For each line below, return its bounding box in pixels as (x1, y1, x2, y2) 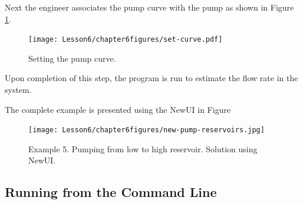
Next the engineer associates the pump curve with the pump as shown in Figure (5, 1, 294, 13)
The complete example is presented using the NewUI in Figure (5, 103, 231, 115)
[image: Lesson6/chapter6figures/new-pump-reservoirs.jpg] (28, 126, 265, 135)
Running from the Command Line (5, 183, 217, 201)
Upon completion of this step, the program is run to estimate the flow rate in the (5, 72, 298, 84)
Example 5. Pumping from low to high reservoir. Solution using (28, 142, 258, 155)
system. (5, 83, 32, 96)
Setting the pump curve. (28, 52, 116, 64)
